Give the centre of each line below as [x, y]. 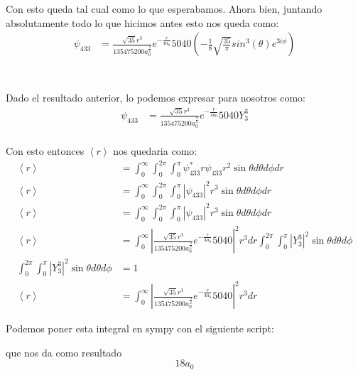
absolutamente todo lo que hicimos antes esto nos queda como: [142, 22]
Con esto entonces [45, 151]
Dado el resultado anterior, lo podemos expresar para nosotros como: [156, 98]
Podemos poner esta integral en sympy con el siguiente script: [140, 328]
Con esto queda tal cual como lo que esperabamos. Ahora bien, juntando [164, 9]
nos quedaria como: [155, 151]
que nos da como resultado [64, 352]
